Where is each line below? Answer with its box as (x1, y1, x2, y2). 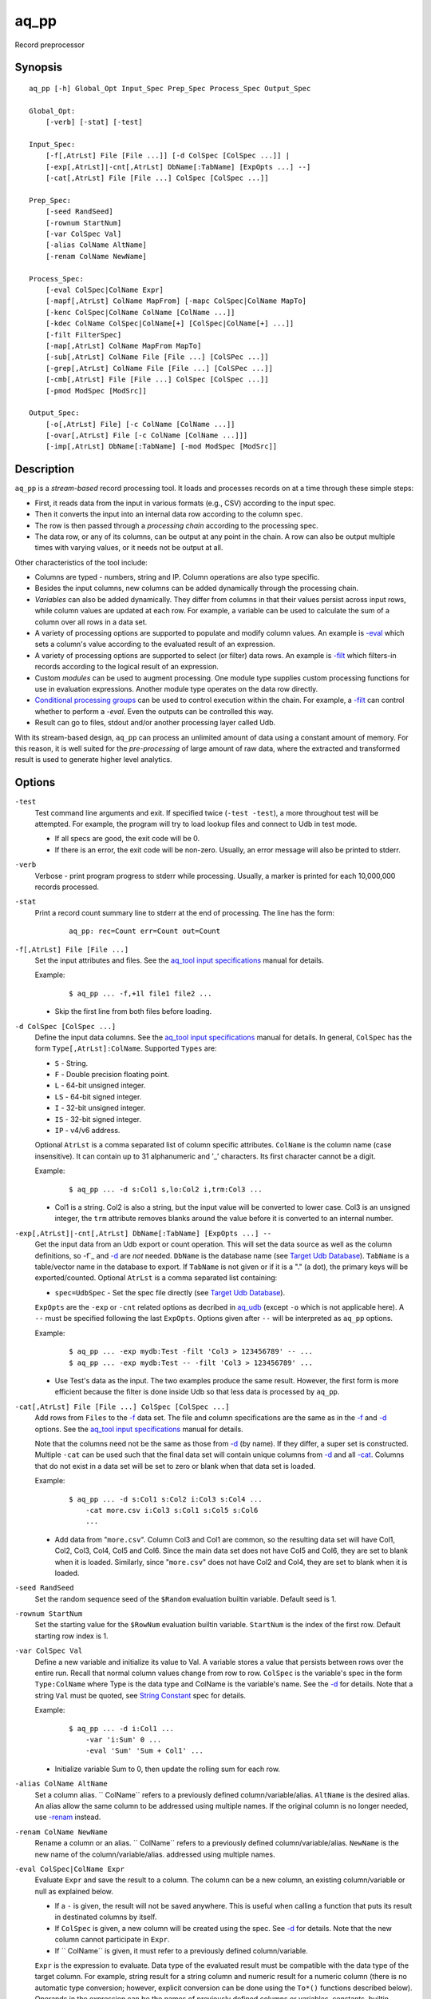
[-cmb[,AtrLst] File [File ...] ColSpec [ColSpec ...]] (45, 375, 269, 384)
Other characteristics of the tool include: (14, 557, 148, 567)
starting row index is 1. (34, 1631, 109, 1641)
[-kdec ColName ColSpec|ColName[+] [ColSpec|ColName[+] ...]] (45, 319, 295, 328)
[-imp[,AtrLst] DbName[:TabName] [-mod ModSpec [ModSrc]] (45, 442, 278, 451)
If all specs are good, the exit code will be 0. (54, 834, 200, 844)
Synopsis (14, 61, 63, 74)
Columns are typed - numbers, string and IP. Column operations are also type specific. (34, 573, 320, 582)
